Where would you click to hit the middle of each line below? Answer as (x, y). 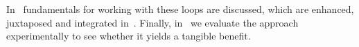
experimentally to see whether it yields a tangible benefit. (129, 36)
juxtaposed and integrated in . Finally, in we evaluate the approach (152, 22)
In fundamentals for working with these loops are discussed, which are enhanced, (180, 9)
